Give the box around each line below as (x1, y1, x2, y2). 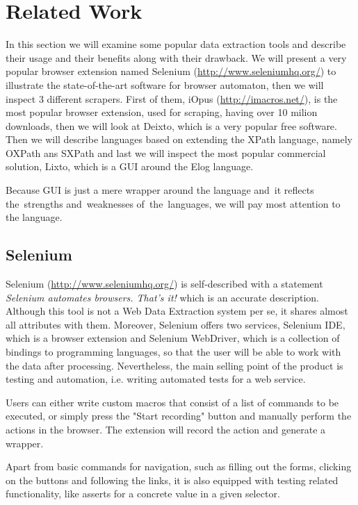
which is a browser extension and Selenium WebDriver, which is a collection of (6, 331, 340, 345)
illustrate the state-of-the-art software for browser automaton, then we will (6, 77, 324, 92)
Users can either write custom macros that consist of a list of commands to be (6, 395, 339, 409)
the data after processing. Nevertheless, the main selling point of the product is (6, 358, 343, 372)
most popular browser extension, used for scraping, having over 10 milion (6, 105, 318, 119)
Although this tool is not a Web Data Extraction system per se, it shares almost (6, 304, 348, 318)
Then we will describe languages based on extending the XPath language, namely (6, 132, 353, 147)
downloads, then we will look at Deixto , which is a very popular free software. (6, 118, 337, 133)
